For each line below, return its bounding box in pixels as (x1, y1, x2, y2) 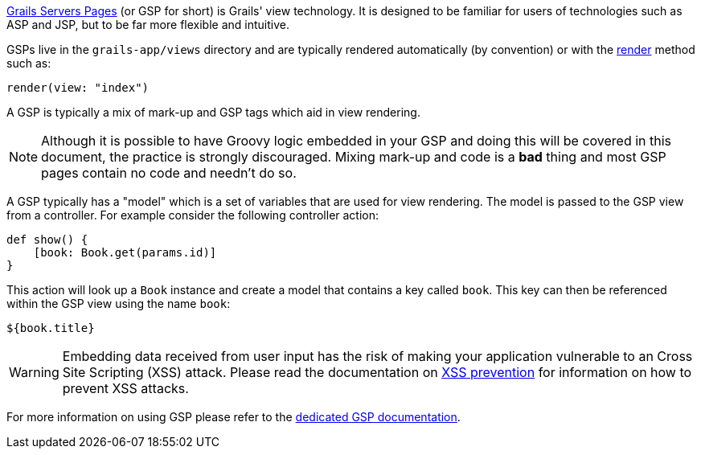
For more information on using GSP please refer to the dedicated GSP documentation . (6, 410, 461, 424)
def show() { (6, 233, 88, 246)
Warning (9, 364, 59, 380)
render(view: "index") (6, 81, 150, 94)
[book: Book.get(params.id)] (33, 246, 217, 259)
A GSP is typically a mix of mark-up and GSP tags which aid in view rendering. (6, 105, 420, 119)
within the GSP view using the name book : (6, 297, 231, 310)
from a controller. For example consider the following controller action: (6, 208, 379, 222)
